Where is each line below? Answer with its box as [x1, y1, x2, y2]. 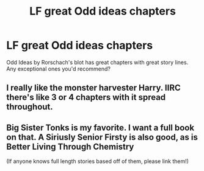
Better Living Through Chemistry [6, 141, 134, 152]
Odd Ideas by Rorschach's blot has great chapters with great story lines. [6, 58, 189, 66]
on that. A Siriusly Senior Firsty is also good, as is [6, 132, 199, 142]
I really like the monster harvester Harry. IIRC [6, 83, 181, 93]
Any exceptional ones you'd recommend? [6, 65, 111, 72]
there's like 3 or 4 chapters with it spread [6, 92, 166, 103]
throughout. [6, 102, 53, 112]
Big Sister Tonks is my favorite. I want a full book [6, 122, 194, 133]
